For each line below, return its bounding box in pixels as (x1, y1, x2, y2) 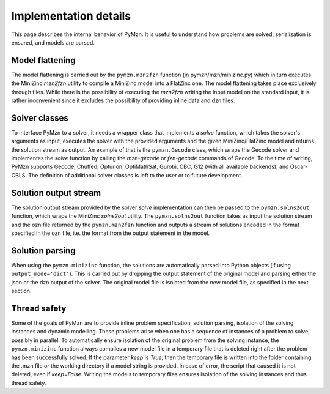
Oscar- (290, 163, 308, 171)
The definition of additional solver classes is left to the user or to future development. (28, 171, 243, 179)
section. (11, 288, 32, 295)
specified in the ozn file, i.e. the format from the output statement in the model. (11, 229, 210, 237)
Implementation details (11, 9, 131, 23)
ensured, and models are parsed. (11, 39, 95, 46)
